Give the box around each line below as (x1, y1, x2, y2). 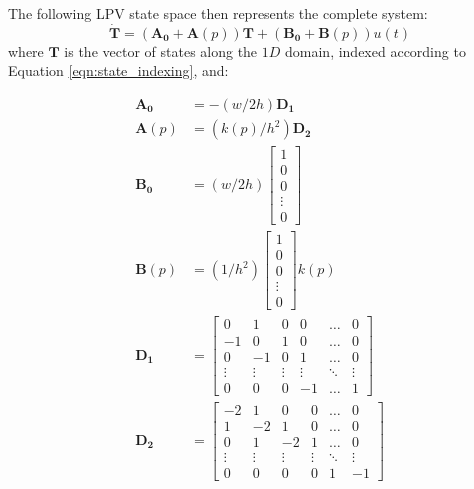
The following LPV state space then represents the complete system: (8, 3, 428, 23)
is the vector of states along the (64, 40, 258, 61)
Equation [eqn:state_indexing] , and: (8, 60, 229, 81)
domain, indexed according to (285, 40, 466, 61)
